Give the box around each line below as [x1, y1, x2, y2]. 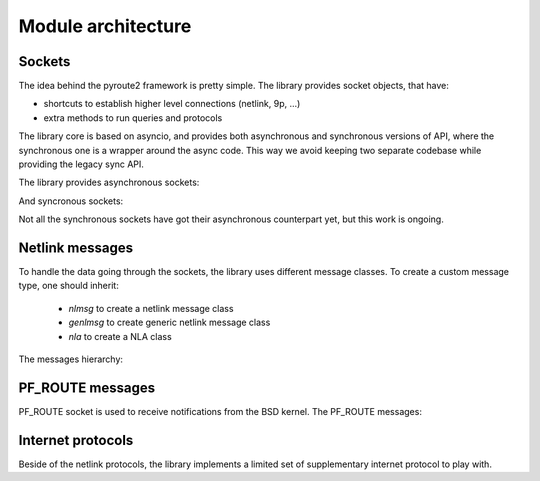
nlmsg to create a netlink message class [68, 302, 234, 314]
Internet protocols [18, 431, 134, 449]
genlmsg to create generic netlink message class [68, 316, 271, 329]
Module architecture [18, 15, 192, 37]
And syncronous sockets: [18, 195, 124, 207]
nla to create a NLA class [68, 330, 172, 342]
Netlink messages [18, 240, 134, 256]
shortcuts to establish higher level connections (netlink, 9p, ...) [43, 98, 301, 110]
